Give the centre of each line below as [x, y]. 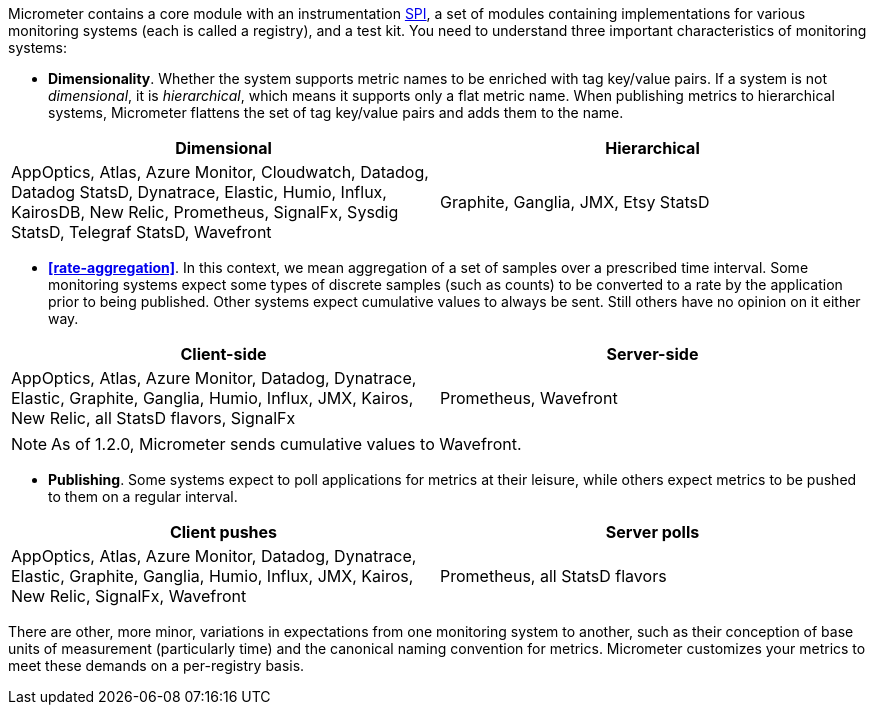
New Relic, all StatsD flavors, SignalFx [153, 418]
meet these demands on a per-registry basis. [156, 665]
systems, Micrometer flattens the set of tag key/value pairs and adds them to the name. [336, 112]
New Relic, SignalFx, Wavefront [129, 596]
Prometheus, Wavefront [529, 398]
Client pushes [223, 532]
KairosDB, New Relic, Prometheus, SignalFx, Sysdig [205, 212]
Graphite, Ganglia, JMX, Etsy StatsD [575, 202]
